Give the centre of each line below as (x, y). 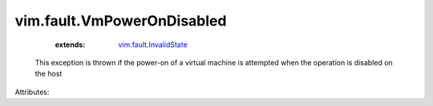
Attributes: (32, 92)
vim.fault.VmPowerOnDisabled (121, 21)
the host (49, 74)
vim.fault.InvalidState (153, 45)
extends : (70, 45)
